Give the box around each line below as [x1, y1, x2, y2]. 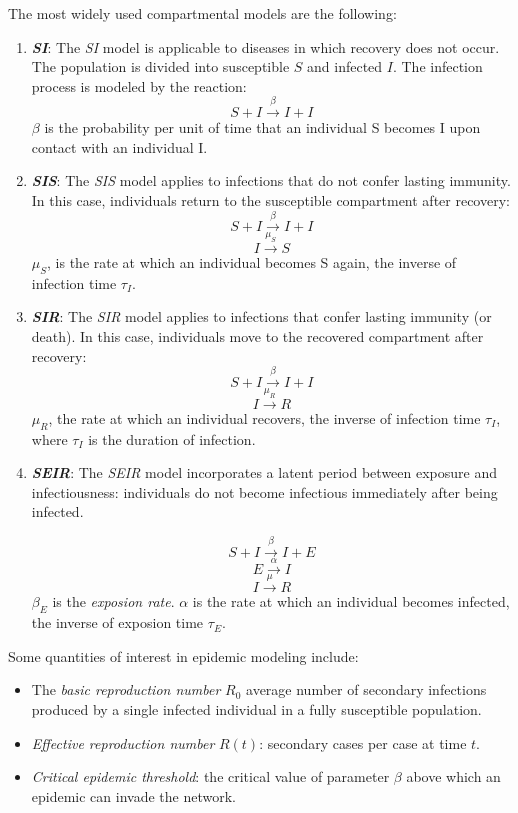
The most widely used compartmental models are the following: [8, 3, 397, 23]
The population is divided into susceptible [31, 56, 290, 77]
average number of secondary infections [246, 679, 487, 700]
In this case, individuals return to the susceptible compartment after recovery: [31, 189, 510, 210]
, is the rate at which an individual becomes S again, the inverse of [47, 252, 457, 273]
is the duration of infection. [88, 428, 256, 449]
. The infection [392, 56, 483, 77]
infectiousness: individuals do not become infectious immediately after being [31, 481, 498, 502]
